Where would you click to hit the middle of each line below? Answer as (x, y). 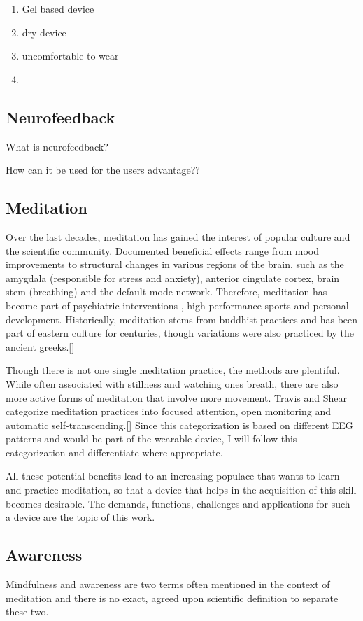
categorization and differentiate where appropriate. (114, 452)
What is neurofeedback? (57, 146)
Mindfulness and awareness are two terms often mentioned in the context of (168, 584)
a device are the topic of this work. (80, 517)
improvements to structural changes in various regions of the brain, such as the (175, 264)
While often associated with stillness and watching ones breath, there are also (172, 383)
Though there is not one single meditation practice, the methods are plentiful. (173, 370)
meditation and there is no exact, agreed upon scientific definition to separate (172, 598)
